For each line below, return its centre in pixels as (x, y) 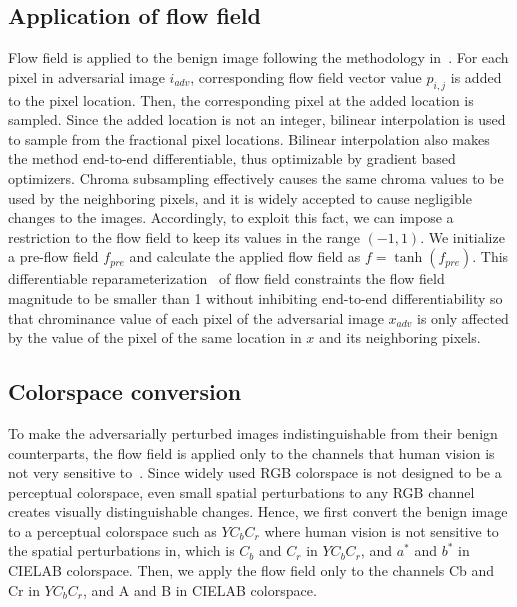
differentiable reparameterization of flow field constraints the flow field (226, 278)
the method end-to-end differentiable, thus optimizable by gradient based (232, 158)
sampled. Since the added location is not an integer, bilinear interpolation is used (257, 119)
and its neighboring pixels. (400, 337)
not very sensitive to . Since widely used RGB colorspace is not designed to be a (255, 472)
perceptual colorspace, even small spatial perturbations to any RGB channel (241, 491)
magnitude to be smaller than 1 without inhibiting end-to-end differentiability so (255, 297)
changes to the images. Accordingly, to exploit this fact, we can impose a (231, 217)
